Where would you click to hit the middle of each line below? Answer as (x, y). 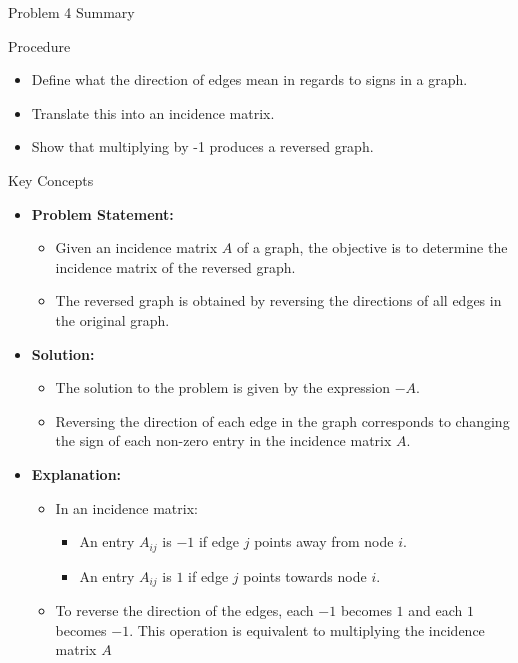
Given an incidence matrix (136, 247)
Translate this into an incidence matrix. (153, 112)
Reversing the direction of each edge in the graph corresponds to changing (282, 420)
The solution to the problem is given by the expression (223, 387)
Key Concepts (51, 179)
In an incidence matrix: (126, 507)
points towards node (305, 575)
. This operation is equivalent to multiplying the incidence (307, 629)
